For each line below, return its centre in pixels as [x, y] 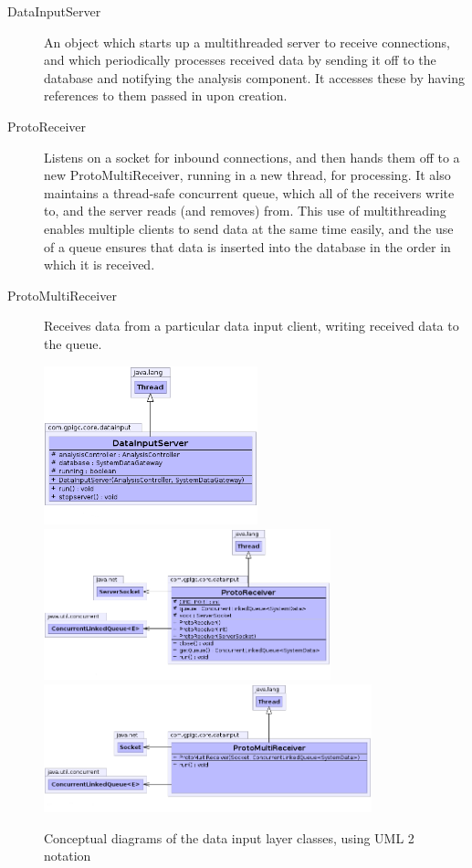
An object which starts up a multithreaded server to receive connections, [247, 42]
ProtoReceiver [47, 126]
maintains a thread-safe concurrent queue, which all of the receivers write [249, 192]
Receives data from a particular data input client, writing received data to [252, 326]
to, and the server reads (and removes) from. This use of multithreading [245, 211]
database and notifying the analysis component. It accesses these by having [254, 77]
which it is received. [100, 265]
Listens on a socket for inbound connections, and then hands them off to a [252, 157]
